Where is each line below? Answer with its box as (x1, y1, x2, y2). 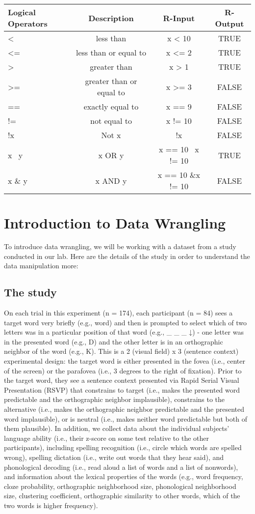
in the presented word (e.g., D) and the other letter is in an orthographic (4, 336, 223, 346)
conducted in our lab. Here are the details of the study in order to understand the (4, 251, 250, 261)
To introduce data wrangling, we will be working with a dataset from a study (4, 241, 236, 252)
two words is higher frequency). (4, 500, 98, 510)
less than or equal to (76, 47, 146, 58)
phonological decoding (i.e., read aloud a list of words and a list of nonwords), (4, 461, 238, 472)
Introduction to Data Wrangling (4, 213, 226, 233)
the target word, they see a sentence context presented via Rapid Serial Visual (4, 375, 239, 385)
